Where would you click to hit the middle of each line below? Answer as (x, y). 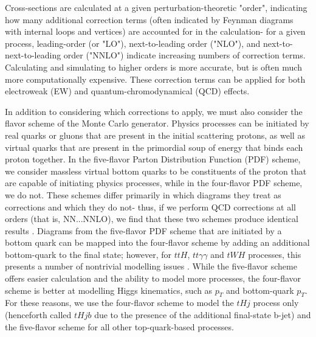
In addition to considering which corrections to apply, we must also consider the (154, 111)
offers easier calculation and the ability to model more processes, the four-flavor (153, 278)
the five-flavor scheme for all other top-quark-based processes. (119, 326)
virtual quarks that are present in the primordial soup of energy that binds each (154, 147)
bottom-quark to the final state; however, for (88, 254)
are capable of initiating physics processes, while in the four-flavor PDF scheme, (154, 183)
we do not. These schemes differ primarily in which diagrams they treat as (143, 194)
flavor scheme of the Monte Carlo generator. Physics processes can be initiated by (157, 123)
